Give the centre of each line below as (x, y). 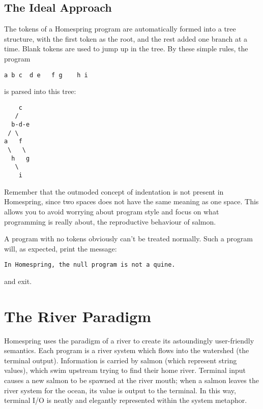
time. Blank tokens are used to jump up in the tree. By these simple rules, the (126, 49)
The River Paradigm (78, 316)
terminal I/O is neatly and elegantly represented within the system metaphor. (126, 400)
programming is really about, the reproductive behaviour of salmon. (110, 221)
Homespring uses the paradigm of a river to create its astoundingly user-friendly (129, 340)
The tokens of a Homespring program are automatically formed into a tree (120, 29)
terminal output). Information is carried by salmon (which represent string (121, 360)
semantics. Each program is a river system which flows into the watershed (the (127, 350)
